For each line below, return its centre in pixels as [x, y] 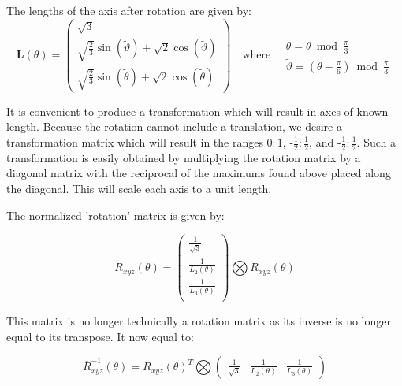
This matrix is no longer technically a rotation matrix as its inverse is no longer [199, 321]
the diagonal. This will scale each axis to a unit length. [139, 189]
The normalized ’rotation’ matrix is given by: [115, 215]
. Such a [376, 142]
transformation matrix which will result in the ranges [135, 142]
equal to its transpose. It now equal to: [100, 336]
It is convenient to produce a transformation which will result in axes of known [197, 111]
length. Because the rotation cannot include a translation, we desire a [174, 126]
